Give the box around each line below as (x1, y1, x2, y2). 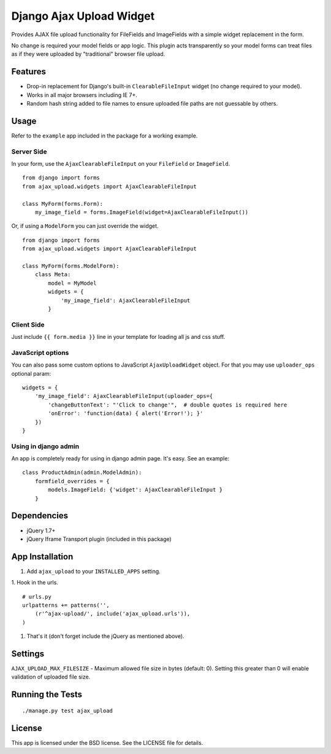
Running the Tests (11, 690, 83, 700)
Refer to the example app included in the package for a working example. (11, 132, 198, 139)
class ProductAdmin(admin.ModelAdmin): (22, 469, 142, 476)
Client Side (11, 320, 45, 328)
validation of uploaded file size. (11, 673, 91, 681)
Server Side (11, 147, 47, 156)
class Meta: (34, 271, 71, 278)
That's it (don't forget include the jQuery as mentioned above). (26, 632, 185, 640)
